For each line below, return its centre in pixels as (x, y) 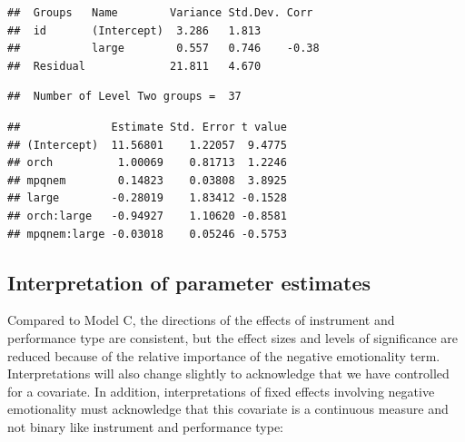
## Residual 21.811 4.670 (134, 66)
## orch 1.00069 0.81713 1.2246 (147, 163)
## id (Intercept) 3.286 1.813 (134, 30)
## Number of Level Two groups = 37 (124, 97)
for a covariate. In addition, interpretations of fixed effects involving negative (221, 391)
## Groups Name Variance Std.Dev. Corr (160, 13)
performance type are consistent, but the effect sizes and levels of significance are (232, 337)
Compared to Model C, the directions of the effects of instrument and (201, 320)
